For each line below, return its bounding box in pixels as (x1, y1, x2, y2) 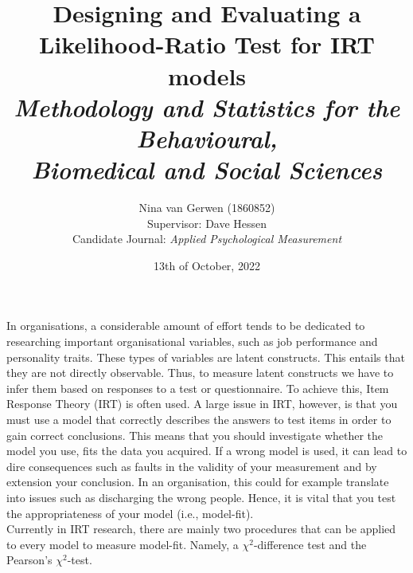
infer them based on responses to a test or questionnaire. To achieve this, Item (6, 379, 389, 396)
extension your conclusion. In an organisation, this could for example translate (6, 473, 389, 490)
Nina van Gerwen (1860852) (138, 199, 275, 216)
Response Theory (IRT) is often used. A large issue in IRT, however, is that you (6, 395, 398, 412)
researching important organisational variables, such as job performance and (6, 333, 378, 350)
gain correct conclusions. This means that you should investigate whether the (6, 426, 384, 443)
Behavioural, (136, 121, 278, 155)
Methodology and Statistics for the (14, 90, 400, 124)
